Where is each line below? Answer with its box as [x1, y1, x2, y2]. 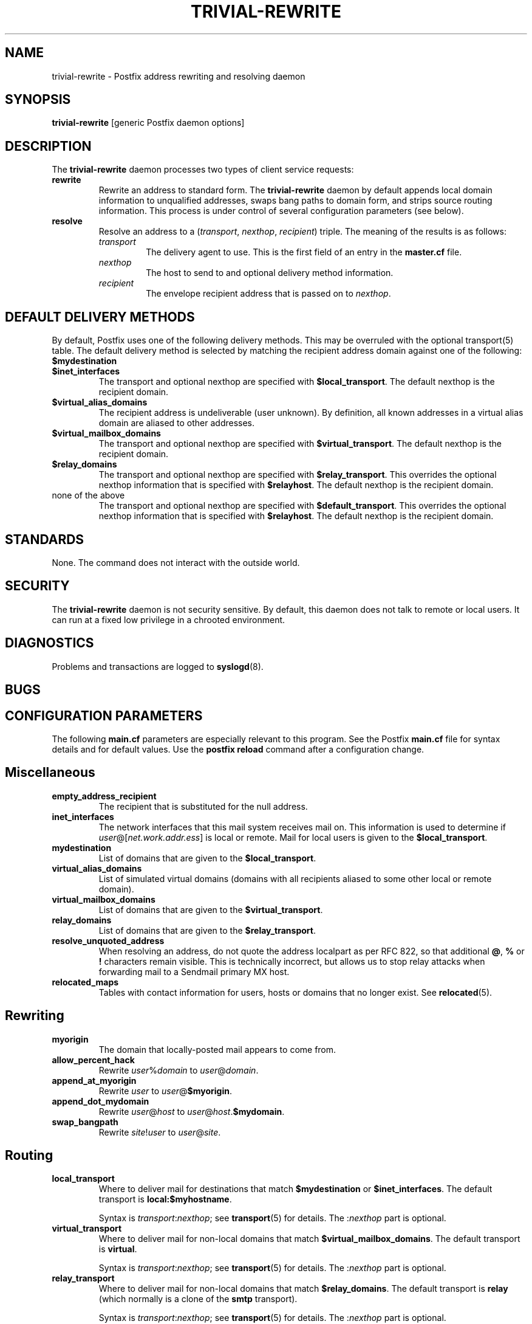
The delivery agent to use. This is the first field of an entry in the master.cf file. [146, 247, 462, 258]
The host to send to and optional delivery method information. [146, 267, 394, 278]
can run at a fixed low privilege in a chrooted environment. [52, 614, 285, 625]
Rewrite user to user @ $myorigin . [98, 1085, 233, 1096]
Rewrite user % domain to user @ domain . [98, 1064, 259, 1075]
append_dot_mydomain [52, 1095, 149, 1106]
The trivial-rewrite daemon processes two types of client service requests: [52, 164, 354, 175]
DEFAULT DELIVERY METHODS [5, 309, 195, 325]
